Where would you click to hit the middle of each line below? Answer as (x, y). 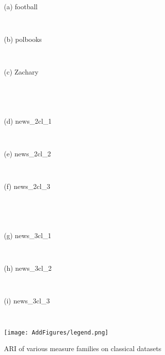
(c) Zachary (21, 71)
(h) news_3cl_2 (28, 268)
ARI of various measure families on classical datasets (83, 348)
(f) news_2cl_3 (27, 186)
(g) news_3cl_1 (28, 235)
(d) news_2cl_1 (28, 121)
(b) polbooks (23, 39)
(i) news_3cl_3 (27, 301)
